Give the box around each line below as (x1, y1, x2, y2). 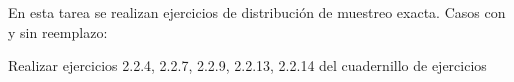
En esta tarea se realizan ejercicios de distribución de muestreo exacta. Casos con (8, 2, 506, 22)
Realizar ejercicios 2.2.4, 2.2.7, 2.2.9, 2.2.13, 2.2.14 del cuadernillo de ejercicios (8, 55, 487, 76)
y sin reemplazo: (8, 21, 108, 42)
